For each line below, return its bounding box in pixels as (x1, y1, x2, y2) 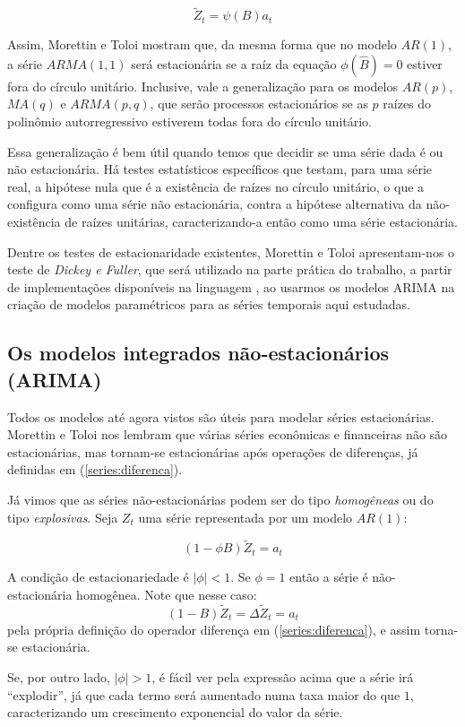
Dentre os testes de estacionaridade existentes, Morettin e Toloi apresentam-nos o (7, 242, 455, 261)
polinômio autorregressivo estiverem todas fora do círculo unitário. (7, 112, 372, 130)
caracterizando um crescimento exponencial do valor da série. (7, 703, 343, 722)
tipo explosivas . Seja (7, 507, 118, 526)
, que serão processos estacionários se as (150, 94, 368, 113)
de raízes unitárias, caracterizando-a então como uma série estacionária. (65, 212, 459, 230)
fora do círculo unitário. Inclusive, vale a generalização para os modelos (7, 76, 398, 95)
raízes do (383, 94, 432, 113)
